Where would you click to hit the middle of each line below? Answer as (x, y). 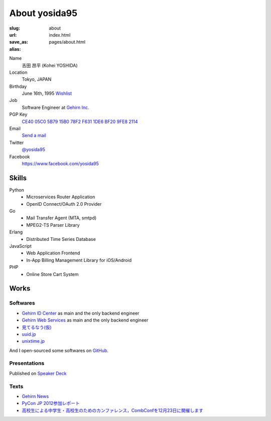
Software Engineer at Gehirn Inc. (56, 107)
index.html (60, 35)
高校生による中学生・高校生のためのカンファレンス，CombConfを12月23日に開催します (112, 410)
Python (17, 190)
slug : (15, 28)
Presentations (27, 363)
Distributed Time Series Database (61, 239)
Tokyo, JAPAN (37, 79)
